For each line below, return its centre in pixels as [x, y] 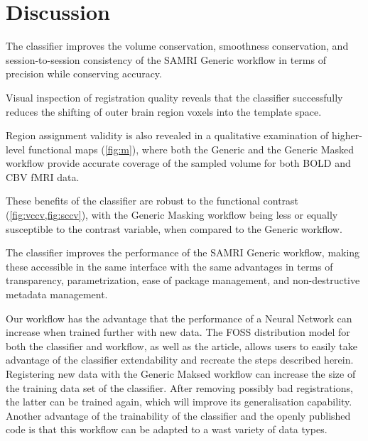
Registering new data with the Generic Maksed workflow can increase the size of [181, 374]
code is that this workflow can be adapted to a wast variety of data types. [167, 429]
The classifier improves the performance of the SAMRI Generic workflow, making [183, 252]
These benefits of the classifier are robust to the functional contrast [152, 201]
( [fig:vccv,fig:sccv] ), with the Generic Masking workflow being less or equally [172, 215]
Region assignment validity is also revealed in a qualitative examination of [167, 135]
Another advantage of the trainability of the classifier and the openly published [178, 415]
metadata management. [57, 294]
